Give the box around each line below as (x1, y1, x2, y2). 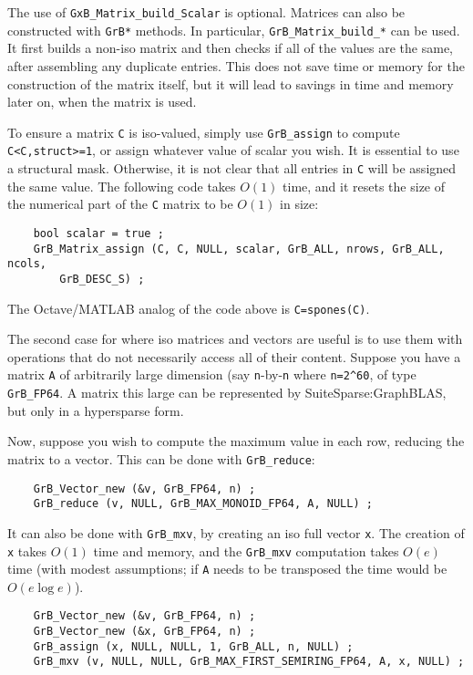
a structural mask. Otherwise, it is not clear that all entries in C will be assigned (7, 159, 457, 177)
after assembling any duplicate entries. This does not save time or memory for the (7, 56, 465, 75)
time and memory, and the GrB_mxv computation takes (93, 541, 399, 560)
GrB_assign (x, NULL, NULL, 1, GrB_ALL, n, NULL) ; (33, 639, 354, 653)
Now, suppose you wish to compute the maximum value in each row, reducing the (7, 431, 465, 451)
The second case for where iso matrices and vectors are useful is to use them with (7, 329, 463, 348)
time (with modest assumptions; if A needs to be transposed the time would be (7, 559, 447, 578)
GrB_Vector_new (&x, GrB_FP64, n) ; (33, 625, 256, 639)
